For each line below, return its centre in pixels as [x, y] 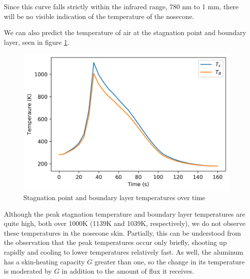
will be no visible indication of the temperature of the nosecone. [99, 16]
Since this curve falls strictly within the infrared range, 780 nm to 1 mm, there [121, 6]
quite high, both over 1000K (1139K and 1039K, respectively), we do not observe [125, 223]
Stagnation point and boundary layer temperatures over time [115, 197]
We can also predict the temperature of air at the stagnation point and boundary [125, 32]
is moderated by [28, 271]
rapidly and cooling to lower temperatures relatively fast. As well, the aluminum [124, 252]
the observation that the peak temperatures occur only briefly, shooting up [116, 242]
